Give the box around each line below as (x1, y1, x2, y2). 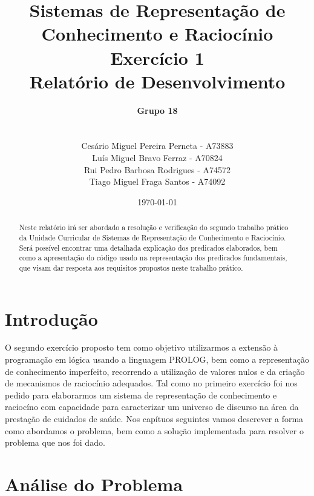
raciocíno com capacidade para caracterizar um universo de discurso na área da (5, 400, 299, 413)
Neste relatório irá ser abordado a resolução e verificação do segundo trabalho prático (19, 222, 289, 233)
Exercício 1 (110, 45, 204, 70)
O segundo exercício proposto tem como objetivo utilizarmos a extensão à (5, 341, 278, 354)
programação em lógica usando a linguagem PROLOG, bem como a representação (5, 353, 310, 366)
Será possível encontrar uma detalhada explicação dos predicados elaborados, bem (19, 242, 278, 253)
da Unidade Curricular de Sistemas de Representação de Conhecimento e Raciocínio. (19, 232, 286, 242)
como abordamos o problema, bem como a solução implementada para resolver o (5, 424, 304, 437)
